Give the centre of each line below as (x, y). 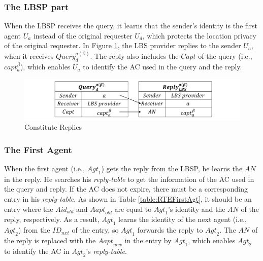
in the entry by (148, 240)
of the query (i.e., (225, 56)
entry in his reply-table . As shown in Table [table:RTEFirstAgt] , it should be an (128, 198)
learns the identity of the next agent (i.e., (183, 219)
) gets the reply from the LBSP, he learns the (172, 168)
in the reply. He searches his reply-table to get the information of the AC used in (129, 179)
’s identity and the (196, 209)
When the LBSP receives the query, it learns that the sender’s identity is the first (131, 26)
